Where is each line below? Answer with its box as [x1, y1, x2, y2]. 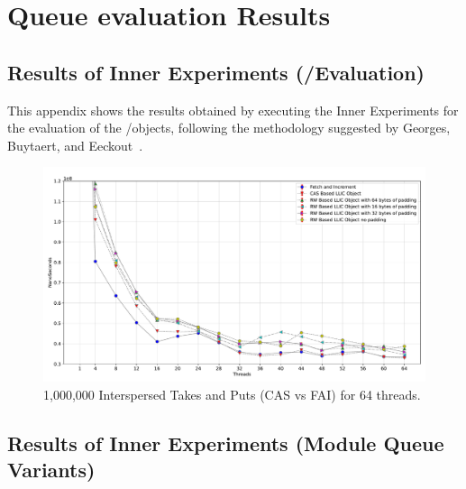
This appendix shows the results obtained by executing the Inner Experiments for [7, 100, 459, 119]
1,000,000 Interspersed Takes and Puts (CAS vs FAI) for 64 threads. [43, 385, 421, 404]
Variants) [7, 456, 96, 484]
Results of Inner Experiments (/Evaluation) [7, 58, 425, 86]
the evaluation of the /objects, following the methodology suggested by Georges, [7, 118, 451, 137]
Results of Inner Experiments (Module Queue [7, 429, 444, 457]
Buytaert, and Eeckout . [7, 135, 143, 154]
